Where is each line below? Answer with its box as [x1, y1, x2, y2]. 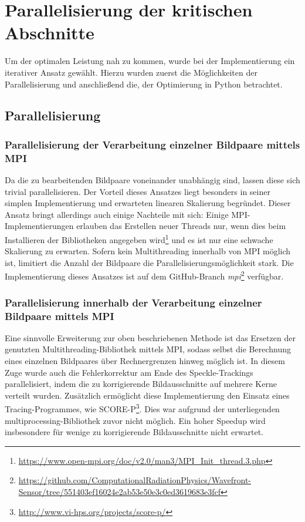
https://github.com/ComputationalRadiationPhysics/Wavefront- [18, 474, 252, 486]
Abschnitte [5, 21, 94, 45]
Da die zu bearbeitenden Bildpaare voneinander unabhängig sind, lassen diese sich [5, 174, 300, 186]
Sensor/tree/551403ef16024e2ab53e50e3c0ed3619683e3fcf [18, 486, 221, 497]
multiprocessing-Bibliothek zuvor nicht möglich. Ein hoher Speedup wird [5, 414, 266, 426]
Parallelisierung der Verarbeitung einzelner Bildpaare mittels [5, 137, 300, 151]
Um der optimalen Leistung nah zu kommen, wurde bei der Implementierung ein [5, 55, 295, 67]
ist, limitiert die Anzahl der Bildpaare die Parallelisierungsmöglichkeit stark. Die [5, 256, 294, 268]
